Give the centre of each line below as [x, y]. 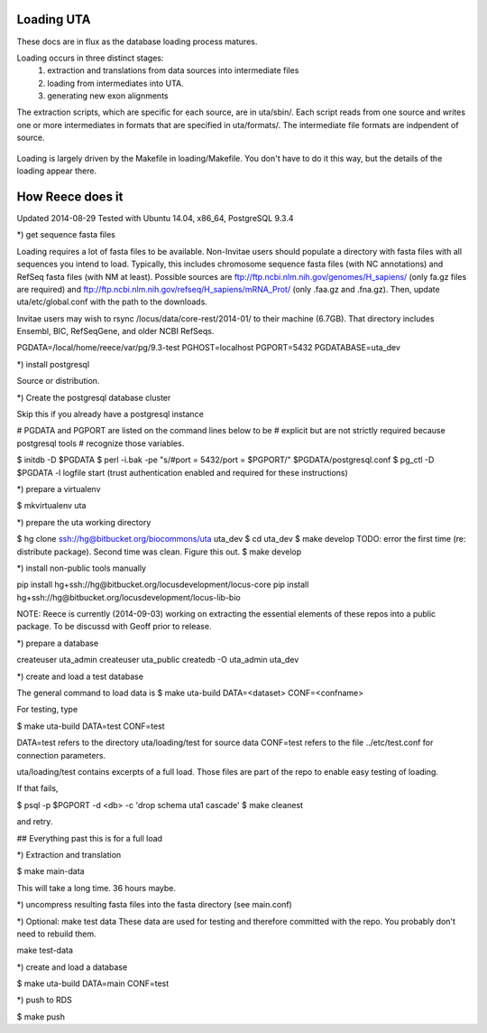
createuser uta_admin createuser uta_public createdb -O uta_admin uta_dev [158, 660]
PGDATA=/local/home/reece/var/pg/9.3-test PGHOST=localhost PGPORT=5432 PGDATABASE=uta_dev [209, 348]
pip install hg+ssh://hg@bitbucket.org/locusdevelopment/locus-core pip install [163, 585]
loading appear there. [57, 171]
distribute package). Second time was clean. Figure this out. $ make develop [159, 552]
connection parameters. [61, 755]
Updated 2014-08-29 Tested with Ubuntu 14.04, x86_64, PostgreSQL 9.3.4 [155, 218]
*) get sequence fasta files [66, 235]
